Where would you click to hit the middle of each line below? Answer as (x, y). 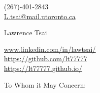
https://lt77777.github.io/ (43, 68)
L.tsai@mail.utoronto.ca (40, 16)
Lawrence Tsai (26, 33)
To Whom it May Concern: (45, 84)
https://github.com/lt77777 (46, 58)
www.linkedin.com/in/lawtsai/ (50, 49)
